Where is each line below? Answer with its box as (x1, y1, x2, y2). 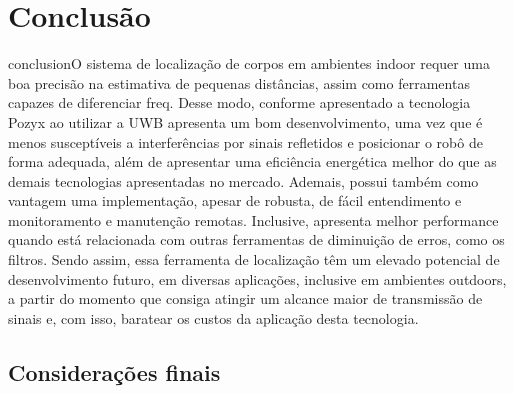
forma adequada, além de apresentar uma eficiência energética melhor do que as (8, 151, 497, 172)
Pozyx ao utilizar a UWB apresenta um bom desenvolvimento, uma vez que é (8, 111, 483, 132)
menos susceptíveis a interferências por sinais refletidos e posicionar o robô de (8, 131, 483, 152)
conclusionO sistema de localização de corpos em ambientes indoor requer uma (8, 53, 490, 74)
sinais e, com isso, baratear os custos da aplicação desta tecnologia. (8, 307, 419, 328)
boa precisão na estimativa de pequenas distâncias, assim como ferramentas (8, 72, 470, 93)
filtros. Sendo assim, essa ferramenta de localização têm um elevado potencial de (8, 249, 500, 270)
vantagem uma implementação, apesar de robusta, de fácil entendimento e (8, 190, 462, 211)
